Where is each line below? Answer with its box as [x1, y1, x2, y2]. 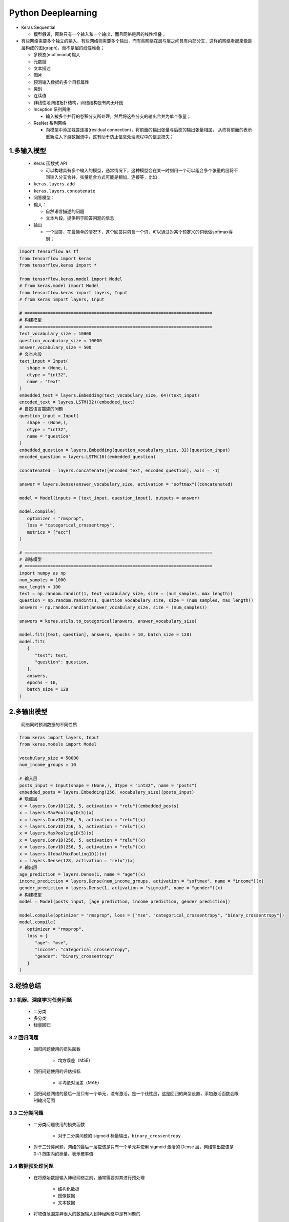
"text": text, [35, 653, 68, 658]
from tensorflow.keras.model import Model [19, 276, 123, 282]
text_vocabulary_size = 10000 [19, 331, 92, 337]
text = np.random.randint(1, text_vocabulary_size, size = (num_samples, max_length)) [19, 591, 233, 596]
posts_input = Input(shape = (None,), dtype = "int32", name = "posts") [19, 783, 197, 788]
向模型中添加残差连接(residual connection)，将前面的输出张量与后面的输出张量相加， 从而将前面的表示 [45, 127, 252, 133]
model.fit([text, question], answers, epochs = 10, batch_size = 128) [19, 632, 192, 637]
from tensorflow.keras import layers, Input [19, 290, 128, 295]
